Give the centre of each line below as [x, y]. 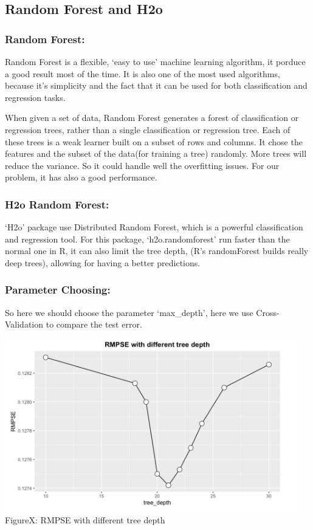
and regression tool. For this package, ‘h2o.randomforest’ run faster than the [147, 239]
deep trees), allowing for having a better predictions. [103, 262]
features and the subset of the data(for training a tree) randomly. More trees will [156, 153]
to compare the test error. [94, 324]
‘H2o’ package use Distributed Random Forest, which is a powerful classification [154, 227]
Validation [24, 324]
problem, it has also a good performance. [81, 177]
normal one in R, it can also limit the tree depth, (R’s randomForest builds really [157, 251]
